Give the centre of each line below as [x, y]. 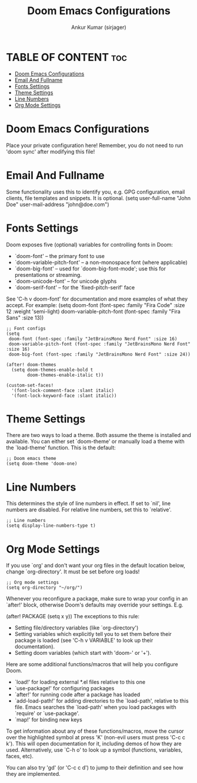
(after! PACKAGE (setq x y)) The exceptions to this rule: [73, 616]
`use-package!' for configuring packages [64, 689]
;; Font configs [26, 328]
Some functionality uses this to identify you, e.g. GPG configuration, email [96, 192]
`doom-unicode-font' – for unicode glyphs [66, 281]
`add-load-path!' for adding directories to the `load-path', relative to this [102, 701]
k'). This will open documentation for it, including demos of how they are [94, 744]
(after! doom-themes [31, 364]
